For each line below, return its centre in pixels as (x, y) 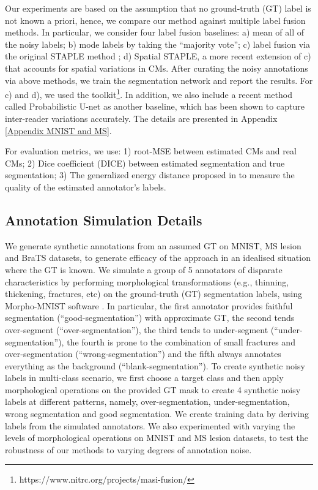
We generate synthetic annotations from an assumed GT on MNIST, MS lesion (153, 245)
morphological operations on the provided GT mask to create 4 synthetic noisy (153, 389)
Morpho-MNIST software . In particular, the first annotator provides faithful (149, 305)
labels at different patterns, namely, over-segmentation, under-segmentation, (147, 401)
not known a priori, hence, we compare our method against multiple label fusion (155, 20)
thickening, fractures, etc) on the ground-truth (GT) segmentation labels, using (153, 294)
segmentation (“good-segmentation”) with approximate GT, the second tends (150, 318)
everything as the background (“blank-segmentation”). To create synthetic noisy (155, 365)
